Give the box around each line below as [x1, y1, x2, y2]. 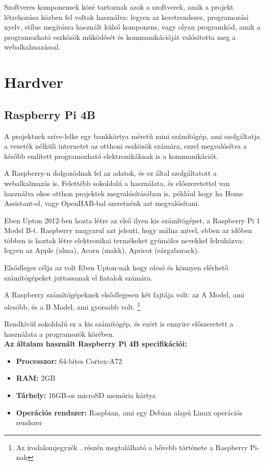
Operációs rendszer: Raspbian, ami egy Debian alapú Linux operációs [16, 407, 243, 417]
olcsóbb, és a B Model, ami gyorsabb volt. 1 [4, 299, 141, 312]
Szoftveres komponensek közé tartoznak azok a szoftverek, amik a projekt [4, 2, 234, 12]
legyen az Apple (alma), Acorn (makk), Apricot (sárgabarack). [4, 245, 199, 255]
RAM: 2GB [16, 373, 56, 383]
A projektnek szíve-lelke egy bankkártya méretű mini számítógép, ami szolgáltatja [4, 130, 260, 141]
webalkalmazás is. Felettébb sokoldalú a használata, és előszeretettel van [4, 177, 230, 188]
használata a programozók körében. [4, 328, 115, 339]
